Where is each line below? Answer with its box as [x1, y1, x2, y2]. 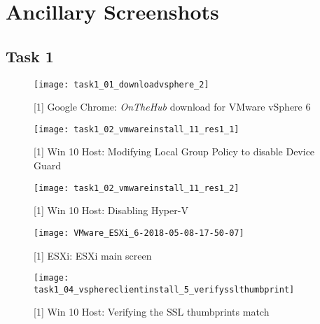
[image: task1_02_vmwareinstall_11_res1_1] [34, 124, 239, 134]
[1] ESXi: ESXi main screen [34, 248, 152, 262]
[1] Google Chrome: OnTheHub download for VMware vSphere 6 [34, 99, 311, 114]
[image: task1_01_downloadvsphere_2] [34, 79, 209, 90]
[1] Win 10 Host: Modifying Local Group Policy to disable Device [34, 144, 315, 159]
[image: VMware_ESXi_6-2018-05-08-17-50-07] [34, 227, 244, 238]
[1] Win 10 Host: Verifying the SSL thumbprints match [34, 304, 270, 319]
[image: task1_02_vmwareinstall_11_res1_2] [34, 183, 239, 193]
